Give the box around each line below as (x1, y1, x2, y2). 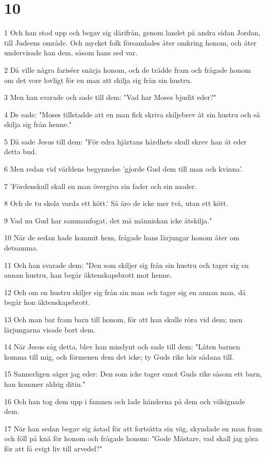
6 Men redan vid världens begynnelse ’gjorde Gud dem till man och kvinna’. (4, 163, 243, 174)
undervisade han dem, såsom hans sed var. (4, 47, 138, 58)
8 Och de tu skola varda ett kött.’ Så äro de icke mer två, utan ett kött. (4, 198, 228, 209)
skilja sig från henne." (4, 119, 72, 130)
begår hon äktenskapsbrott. (4, 297, 90, 307)
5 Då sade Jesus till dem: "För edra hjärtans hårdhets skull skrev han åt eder (4, 136, 247, 147)
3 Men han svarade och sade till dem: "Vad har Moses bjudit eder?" (4, 92, 216, 102)
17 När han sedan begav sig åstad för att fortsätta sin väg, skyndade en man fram (4, 423, 262, 433)
